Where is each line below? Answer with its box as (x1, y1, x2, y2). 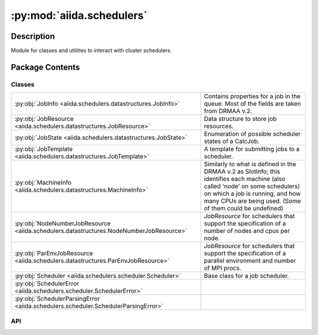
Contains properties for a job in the (204, 92, 301, 100)
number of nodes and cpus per (204, 227, 290, 235)
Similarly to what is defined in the (204, 160, 297, 168)
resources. (204, 122, 234, 130)
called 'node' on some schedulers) (204, 182, 300, 191)
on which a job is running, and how (204, 189, 301, 198)
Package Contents (11, 62, 80, 72)
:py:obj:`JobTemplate (14, 145, 73, 153)
